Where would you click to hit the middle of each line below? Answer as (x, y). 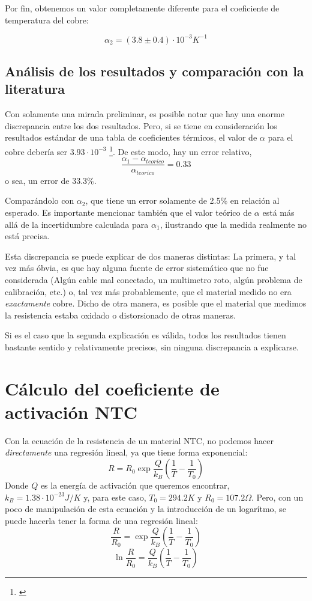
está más (278, 212)
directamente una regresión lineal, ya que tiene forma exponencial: (126, 452)
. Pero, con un (277, 497)
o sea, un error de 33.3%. (51, 180)
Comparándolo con (40, 200)
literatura (35, 89)
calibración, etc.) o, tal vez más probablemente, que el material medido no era (148, 291)
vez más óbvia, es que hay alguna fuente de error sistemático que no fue (137, 268)
